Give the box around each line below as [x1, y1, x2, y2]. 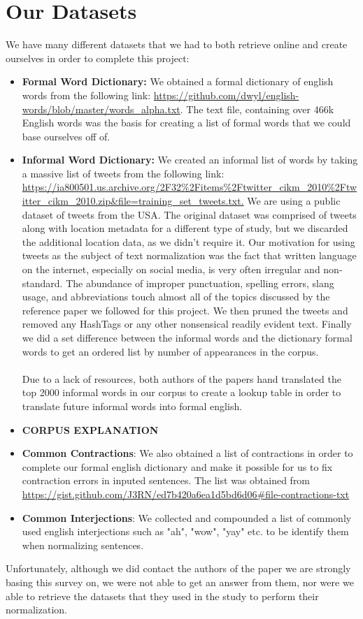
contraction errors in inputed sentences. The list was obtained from [22, 473, 311, 488]
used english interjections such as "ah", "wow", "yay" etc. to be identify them [22, 524, 349, 539]
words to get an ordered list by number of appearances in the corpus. [22, 344, 319, 358]
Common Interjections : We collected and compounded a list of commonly [22, 510, 352, 525]
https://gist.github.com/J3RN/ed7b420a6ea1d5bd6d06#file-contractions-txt [22, 486, 350, 501]
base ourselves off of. [22, 129, 111, 143]
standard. [22, 275, 63, 290]
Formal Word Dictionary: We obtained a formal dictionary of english [22, 74, 334, 89]
